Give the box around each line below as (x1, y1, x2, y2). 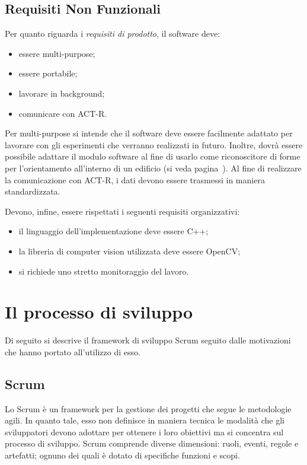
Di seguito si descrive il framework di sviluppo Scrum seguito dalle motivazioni (5, 334, 291, 346)
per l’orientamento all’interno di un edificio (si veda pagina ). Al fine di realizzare (5, 161, 302, 174)
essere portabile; (18, 67, 78, 79)
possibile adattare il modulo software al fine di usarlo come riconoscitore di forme (5, 150, 300, 163)
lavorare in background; (18, 87, 105, 99)
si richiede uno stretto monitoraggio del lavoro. (18, 265, 189, 277)
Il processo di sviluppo (5, 300, 193, 324)
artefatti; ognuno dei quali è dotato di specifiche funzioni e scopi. (5, 449, 240, 461)
